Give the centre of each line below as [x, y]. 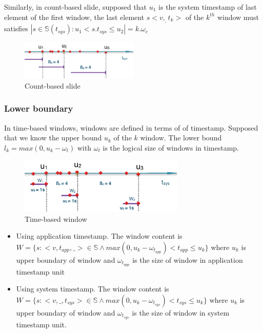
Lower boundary [39, 108]
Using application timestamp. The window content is [99, 236]
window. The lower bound [181, 138]
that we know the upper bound [53, 138]
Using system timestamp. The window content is [93, 289]
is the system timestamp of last [208, 7]
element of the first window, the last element [74, 17]
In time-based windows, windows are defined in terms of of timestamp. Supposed [131, 127]
